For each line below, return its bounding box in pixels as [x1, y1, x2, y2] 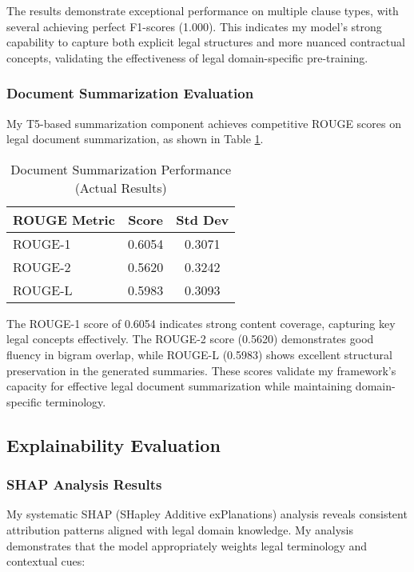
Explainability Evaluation [6, 432, 221, 457]
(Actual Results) [74, 178, 167, 197]
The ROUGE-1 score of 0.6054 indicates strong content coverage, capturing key [6, 314, 396, 331]
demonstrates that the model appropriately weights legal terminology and [6, 537, 368, 554]
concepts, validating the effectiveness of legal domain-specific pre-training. [6, 49, 368, 66]
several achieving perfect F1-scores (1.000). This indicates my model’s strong [6, 18, 382, 34]
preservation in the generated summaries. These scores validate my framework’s [6, 362, 396, 378]
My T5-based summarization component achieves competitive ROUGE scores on [6, 114, 402, 131]
